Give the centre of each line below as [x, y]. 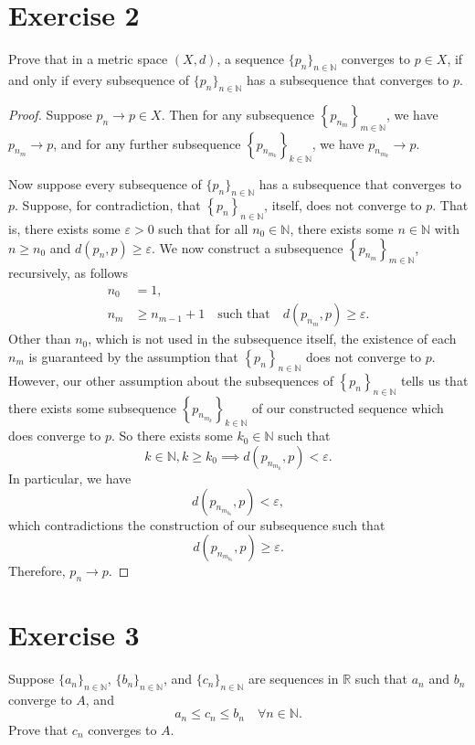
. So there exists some [172, 436]
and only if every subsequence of [99, 79]
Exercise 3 [74, 635]
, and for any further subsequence [147, 143]
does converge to [55, 436]
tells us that [435, 380]
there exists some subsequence [92, 407]
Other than [40, 339]
